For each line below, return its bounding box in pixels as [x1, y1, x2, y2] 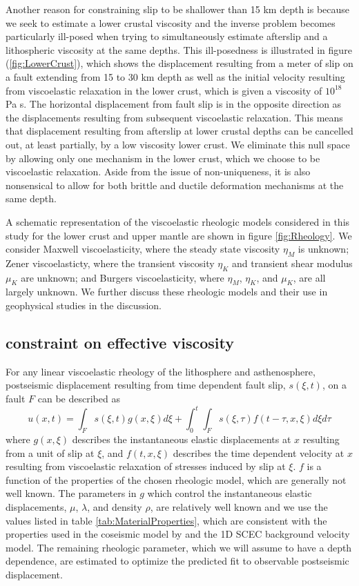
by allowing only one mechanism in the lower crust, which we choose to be [6, 150, 320, 165]
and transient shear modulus [232, 255, 353, 270]
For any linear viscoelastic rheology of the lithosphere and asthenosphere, [6, 364, 316, 378]
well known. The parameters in [6, 486, 137, 500]
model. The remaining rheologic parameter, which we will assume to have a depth [6, 540, 352, 554]
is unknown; [298, 242, 349, 256]
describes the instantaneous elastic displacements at [72, 431, 291, 446]
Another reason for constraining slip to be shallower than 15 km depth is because [6, 2, 350, 16]
